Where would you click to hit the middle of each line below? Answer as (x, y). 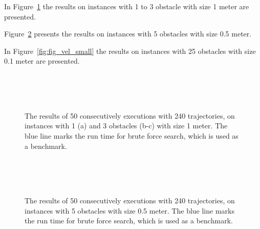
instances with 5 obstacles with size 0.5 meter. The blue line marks (129, 210)
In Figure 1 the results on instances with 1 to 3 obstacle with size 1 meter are (127, 6)
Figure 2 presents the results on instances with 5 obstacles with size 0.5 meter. (128, 34)
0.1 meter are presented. (42, 61)
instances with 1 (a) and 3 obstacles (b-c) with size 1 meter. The (126, 126)
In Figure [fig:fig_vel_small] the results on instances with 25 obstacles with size (130, 51)
